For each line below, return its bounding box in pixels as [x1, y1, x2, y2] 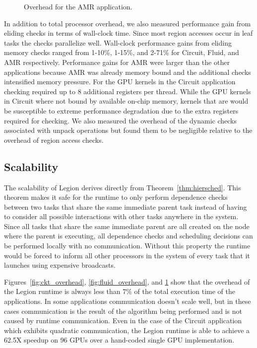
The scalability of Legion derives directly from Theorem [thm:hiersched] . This [4, 182, 241, 192]
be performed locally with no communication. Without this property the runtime [4, 240, 251, 251]
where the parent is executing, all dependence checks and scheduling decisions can [4, 231, 253, 241]
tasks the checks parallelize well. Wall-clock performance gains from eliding [4, 37, 232, 48]
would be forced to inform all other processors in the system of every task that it [4, 250, 250, 260]
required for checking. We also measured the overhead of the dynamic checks [4, 115, 237, 125]
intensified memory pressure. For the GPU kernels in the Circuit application [4, 76, 236, 87]
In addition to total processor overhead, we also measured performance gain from [4, 18, 251, 28]
